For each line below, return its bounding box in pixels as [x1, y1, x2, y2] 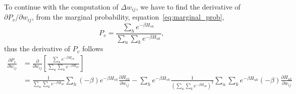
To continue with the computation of [4, 2, 119, 12]
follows [82, 43, 103, 54]
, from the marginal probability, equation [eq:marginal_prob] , [31, 12, 225, 22]
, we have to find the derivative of [136, 2, 241, 12]
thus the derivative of [4, 43, 70, 54]
